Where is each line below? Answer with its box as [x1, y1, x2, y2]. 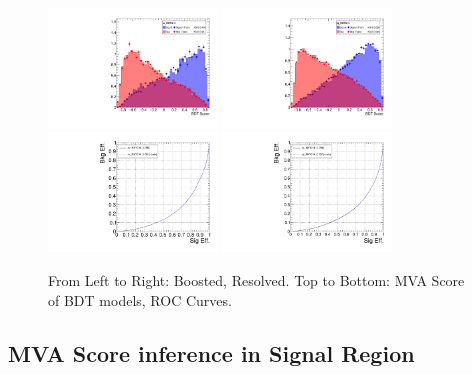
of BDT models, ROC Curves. [48, 289, 232, 310]
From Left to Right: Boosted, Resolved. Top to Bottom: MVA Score [48, 269, 465, 290]
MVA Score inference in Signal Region [8, 338, 415, 369]
